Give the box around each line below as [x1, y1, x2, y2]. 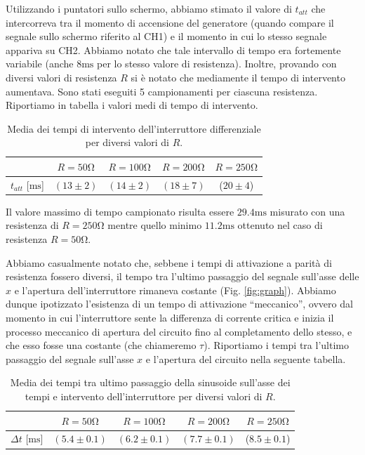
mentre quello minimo [107, 218, 202, 232]
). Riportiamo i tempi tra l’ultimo [204, 338, 349, 352]
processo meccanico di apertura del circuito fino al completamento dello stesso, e [6, 324, 352, 338]
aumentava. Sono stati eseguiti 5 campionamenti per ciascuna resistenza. [6, 84, 318, 98]
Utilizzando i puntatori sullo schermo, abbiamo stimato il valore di [6, 1, 292, 15]
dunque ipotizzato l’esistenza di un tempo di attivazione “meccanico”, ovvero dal [6, 296, 353, 311]
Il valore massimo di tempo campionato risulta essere [6, 204, 234, 218]
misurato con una [270, 204, 345, 218]
